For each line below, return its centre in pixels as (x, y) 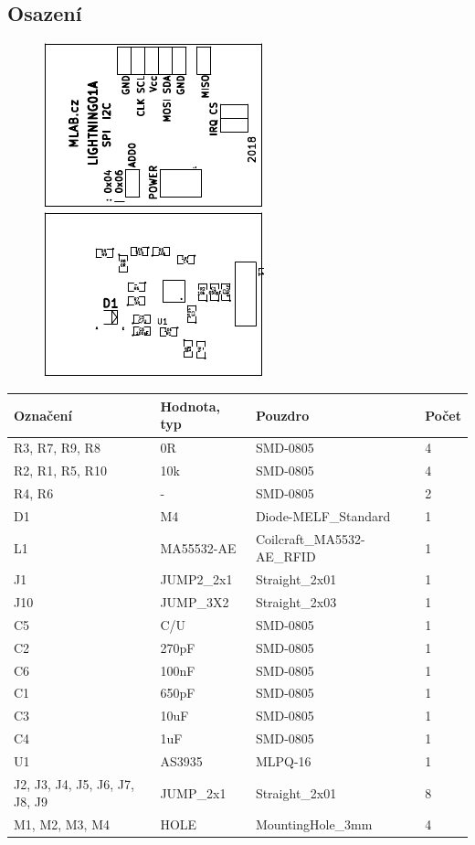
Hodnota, (190, 406)
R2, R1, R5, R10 (60, 471)
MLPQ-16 (283, 760)
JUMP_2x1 (193, 792)
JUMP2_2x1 (196, 579)
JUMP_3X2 (195, 601)
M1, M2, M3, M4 (62, 824)
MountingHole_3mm (314, 824)
